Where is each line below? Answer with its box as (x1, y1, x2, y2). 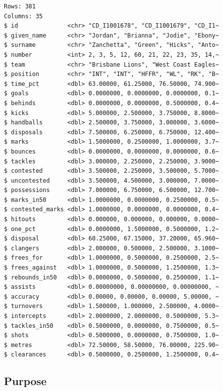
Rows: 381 (4, 3, 36, 10)
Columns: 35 (4, 12, 43, 20)
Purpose (4, 373, 47, 389)
